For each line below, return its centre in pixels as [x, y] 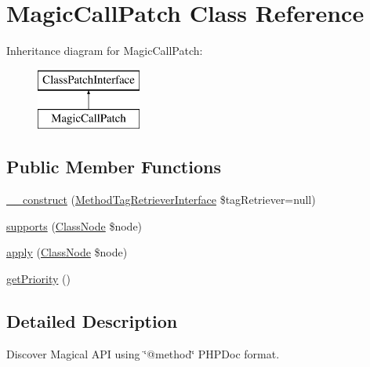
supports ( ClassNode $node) [74, 225]
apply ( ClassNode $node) [67, 252]
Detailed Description [92, 320]
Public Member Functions [114, 167]
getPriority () [38, 278]
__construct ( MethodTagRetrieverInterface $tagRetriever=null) [161, 200]
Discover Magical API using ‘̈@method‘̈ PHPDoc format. [143, 353]
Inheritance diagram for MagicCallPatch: [105, 51]
